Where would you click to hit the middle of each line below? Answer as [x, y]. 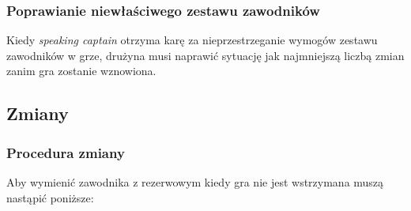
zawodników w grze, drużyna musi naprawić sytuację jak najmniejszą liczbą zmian [205, 55]
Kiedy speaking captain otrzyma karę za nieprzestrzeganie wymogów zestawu [192, 40]
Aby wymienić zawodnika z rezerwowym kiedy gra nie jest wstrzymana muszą [195, 182]
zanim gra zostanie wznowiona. [81, 71]
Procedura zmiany [66, 152]
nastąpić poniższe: [50, 197]
